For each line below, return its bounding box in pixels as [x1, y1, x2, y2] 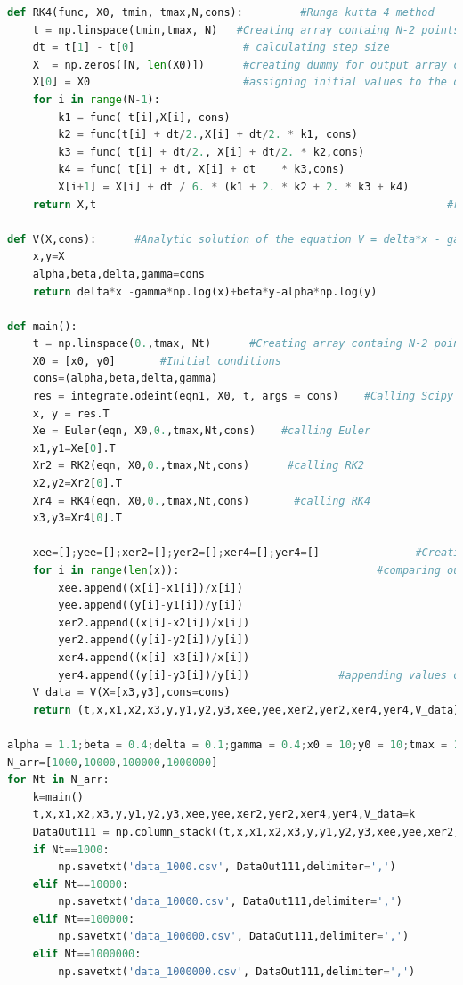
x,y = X [32, 250, 65, 263]
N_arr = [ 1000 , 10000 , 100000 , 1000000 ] [7, 755, 218, 769]
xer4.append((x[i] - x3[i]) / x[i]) [58, 650, 250, 664]
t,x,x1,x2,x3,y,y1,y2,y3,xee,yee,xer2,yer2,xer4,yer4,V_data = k [32, 808, 416, 821]
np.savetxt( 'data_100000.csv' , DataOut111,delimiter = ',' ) [58, 930, 410, 943]
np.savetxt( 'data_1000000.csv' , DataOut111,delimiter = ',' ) [58, 965, 416, 978]
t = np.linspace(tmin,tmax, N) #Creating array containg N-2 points [32, 23, 460, 36]
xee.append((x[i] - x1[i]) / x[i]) [58, 581, 243, 594]
